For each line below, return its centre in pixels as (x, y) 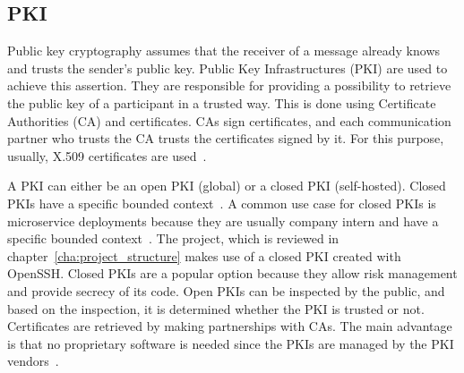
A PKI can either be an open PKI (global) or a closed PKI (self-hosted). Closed (227, 186)
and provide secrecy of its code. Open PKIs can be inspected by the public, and (226, 290)
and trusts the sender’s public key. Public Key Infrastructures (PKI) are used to (228, 68)
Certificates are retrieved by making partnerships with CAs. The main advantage (230, 326)
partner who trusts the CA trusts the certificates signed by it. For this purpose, (226, 138)
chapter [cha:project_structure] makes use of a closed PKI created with (204, 255)
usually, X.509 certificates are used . (107, 155)
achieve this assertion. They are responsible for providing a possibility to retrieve (229, 85)
